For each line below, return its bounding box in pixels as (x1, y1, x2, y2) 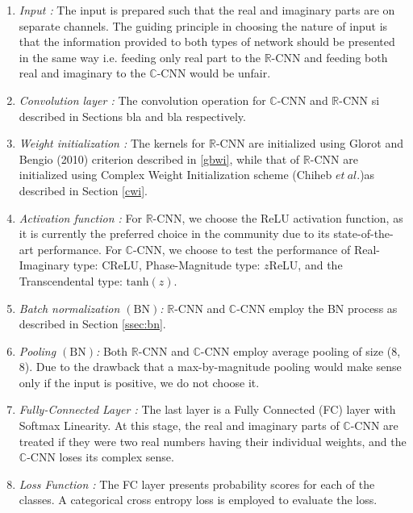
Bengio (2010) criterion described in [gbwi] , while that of (19, 150, 300, 167)
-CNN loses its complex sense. (27, 448, 174, 465)
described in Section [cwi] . (19, 181, 148, 198)
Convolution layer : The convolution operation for (19, 91, 266, 108)
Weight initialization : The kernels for (19, 135, 206, 152)
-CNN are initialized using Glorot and (215, 135, 403, 152)
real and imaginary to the (19, 65, 146, 81)
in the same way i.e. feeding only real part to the (19, 48, 261, 65)
